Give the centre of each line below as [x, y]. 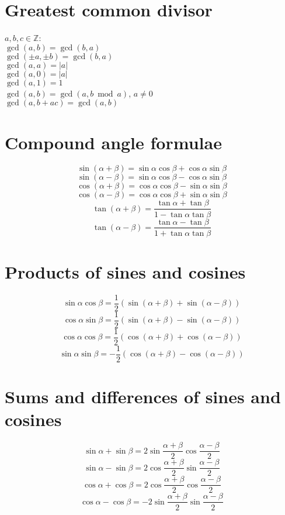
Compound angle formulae [113, 142]
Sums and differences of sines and [143, 396]
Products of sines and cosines [125, 271]
